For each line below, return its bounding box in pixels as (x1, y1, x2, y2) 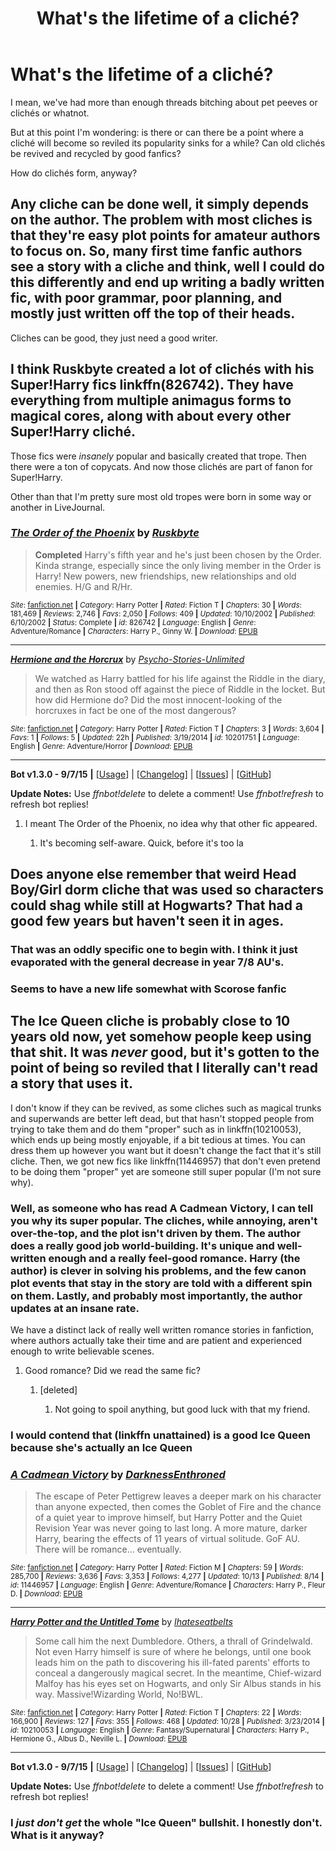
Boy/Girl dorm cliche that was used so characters (10, 882, 324, 899)
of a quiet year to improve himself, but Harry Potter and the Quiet (34, 1512, 303, 1524)
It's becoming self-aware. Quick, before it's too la (39, 837, 244, 849)
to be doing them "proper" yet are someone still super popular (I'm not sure (10, 1165, 322, 1177)
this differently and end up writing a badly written (10, 274, 325, 291)
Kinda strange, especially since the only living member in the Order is (34, 559, 322, 571)
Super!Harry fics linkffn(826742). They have (10, 377, 294, 394)
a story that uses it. (10, 1075, 133, 1092)
